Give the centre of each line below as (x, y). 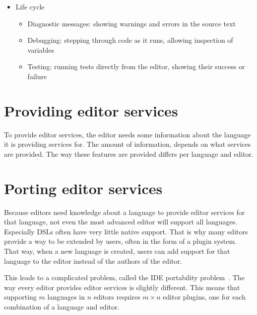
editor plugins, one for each (204, 297)
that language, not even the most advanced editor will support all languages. (121, 222)
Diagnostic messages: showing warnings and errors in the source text (132, 23)
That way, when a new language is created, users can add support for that (117, 251)
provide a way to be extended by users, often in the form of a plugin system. (121, 241)
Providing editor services (91, 110)
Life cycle (30, 6)
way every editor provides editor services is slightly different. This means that (122, 287)
